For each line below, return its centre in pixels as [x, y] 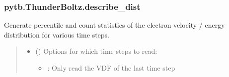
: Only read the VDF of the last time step [111, 68]
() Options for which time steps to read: [96, 51]
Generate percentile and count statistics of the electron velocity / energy [114, 25]
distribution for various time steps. [57, 34]
